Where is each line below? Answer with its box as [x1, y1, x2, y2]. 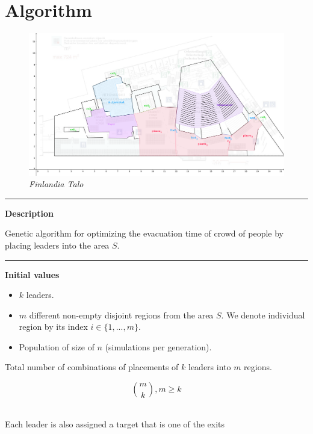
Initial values [5, 268, 60, 281]
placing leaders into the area [5, 238, 110, 251]
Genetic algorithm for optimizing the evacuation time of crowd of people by [5, 227, 284, 240]
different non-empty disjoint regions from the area [29, 308, 214, 321]
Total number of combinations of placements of [5, 361, 179, 373]
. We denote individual [221, 308, 305, 321]
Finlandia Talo [29, 178, 84, 190]
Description [5, 206, 54, 219]
